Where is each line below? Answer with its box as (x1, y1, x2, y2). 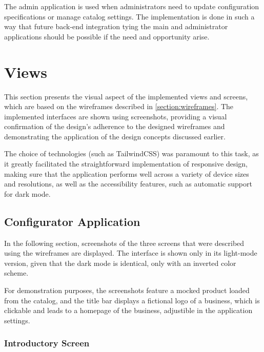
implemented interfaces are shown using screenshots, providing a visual (4, 111, 227, 121)
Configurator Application (4, 213, 140, 229)
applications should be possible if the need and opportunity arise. (4, 31, 210, 42)
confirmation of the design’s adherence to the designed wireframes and (4, 121, 225, 132)
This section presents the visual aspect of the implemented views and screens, (4, 91, 248, 101)
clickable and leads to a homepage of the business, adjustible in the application (4, 305, 253, 316)
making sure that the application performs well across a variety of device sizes (4, 168, 249, 179)
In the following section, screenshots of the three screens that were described (4, 237, 245, 248)
